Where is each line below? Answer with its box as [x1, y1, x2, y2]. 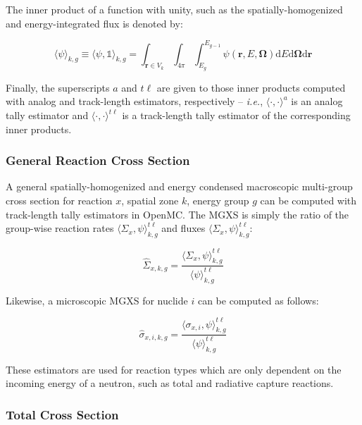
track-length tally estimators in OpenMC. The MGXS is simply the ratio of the [6, 207, 349, 221]
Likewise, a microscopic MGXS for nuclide [6, 292, 188, 307]
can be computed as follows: [197, 292, 319, 307]
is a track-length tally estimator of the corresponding [122, 108, 351, 123]
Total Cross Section [6, 405, 119, 423]
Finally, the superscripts [6, 80, 110, 94]
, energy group [187, 193, 249, 208]
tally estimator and [6, 108, 89, 123]
